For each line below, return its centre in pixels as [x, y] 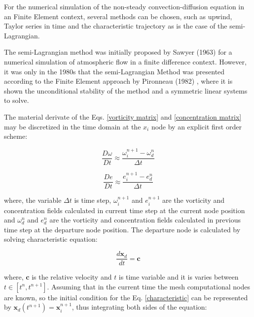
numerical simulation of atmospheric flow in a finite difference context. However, [125, 61]
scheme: [16, 136]
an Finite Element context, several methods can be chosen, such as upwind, [118, 16]
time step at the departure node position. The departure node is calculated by [122, 229]
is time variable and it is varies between [179, 277]
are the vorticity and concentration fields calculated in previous [145, 220]
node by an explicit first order [196, 126]
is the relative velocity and [72, 277]
